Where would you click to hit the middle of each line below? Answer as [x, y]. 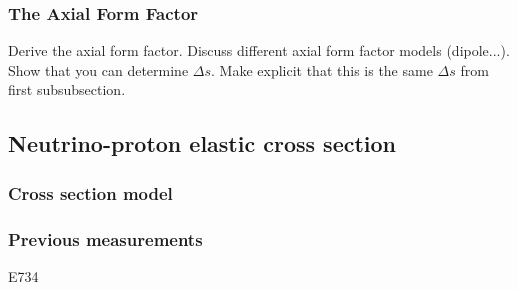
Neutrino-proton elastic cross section [202, 143]
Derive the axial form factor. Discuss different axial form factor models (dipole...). [259, 50]
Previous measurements [105, 238]
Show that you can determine [98, 69]
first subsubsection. [67, 89]
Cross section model [90, 192]
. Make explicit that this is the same [322, 69]
